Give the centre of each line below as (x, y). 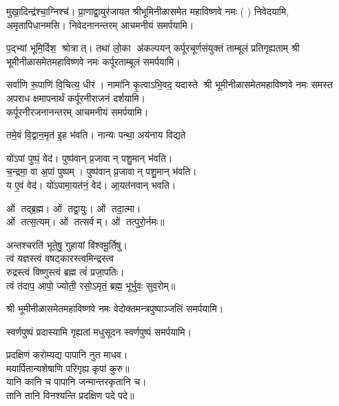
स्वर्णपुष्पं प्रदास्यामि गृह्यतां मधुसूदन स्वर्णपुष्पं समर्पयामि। (99, 331)
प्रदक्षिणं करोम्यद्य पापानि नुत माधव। (67, 355)
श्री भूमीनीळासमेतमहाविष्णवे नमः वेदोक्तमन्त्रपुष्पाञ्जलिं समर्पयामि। (115, 308)
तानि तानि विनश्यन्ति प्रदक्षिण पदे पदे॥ (70, 395)
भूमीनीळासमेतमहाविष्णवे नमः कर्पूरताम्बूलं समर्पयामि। (93, 61)
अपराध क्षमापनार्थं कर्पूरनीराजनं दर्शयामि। (76, 98)
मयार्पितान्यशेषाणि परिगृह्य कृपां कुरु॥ (68, 368)
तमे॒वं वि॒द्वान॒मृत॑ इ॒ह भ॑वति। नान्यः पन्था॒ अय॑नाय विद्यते (96, 135)
